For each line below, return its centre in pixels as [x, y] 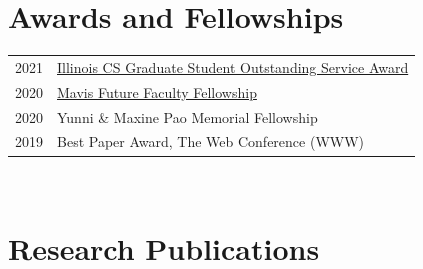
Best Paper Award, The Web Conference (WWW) [211, 141]
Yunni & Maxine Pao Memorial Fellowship [187, 116]
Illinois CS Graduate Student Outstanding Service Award [233, 66]
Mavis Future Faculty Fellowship [157, 91]
